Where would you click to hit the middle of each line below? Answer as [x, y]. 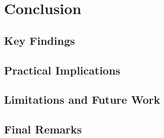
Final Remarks [43, 129]
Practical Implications [62, 70]
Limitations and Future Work [82, 99]
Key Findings [40, 40]
